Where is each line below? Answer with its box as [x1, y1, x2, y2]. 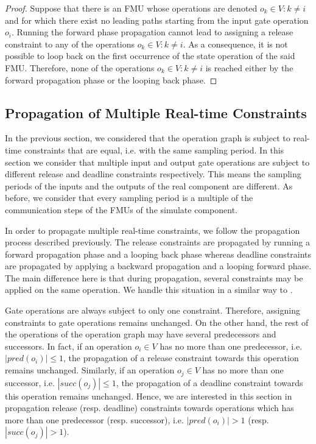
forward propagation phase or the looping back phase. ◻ [5, 73, 217, 86]
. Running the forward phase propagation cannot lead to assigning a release [11, 26, 293, 38]
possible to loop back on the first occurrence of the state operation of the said [5, 49, 295, 62]
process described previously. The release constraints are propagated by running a [5, 236, 310, 248]
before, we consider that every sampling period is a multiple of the [5, 191, 253, 204]
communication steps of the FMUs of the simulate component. [5, 203, 237, 216]
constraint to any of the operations [5, 37, 135, 50]
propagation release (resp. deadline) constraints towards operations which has [5, 401, 294, 414]
